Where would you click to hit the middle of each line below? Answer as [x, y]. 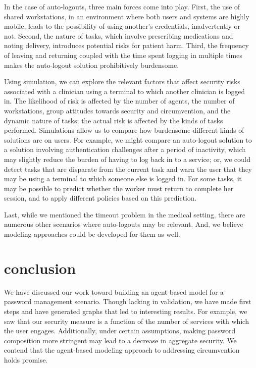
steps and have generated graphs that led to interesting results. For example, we [126, 311]
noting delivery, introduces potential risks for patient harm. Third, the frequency [127, 45]
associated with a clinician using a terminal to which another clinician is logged [125, 91]
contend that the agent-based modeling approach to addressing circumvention [122, 350]
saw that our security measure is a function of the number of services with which [127, 321]
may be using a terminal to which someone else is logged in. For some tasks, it [123, 179]
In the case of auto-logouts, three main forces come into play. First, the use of [122, 6]
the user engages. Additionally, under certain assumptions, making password [120, 331]
